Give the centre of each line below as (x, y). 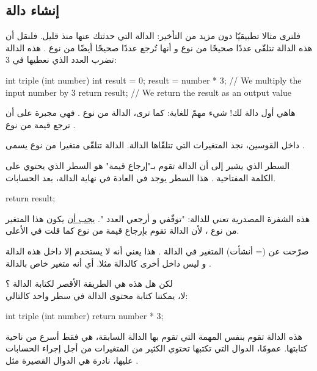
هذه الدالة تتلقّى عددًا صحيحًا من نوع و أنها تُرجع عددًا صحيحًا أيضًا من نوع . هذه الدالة (159, 47)
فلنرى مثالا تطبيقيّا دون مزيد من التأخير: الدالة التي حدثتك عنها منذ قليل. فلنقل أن (153, 36)
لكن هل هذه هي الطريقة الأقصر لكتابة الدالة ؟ (89, 283)
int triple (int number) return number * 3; (85, 316)
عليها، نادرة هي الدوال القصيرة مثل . (72, 360)
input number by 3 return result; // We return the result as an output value (148, 92)
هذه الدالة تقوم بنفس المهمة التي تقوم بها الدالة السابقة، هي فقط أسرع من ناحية (154, 336)
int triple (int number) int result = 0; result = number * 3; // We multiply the (154, 80)
